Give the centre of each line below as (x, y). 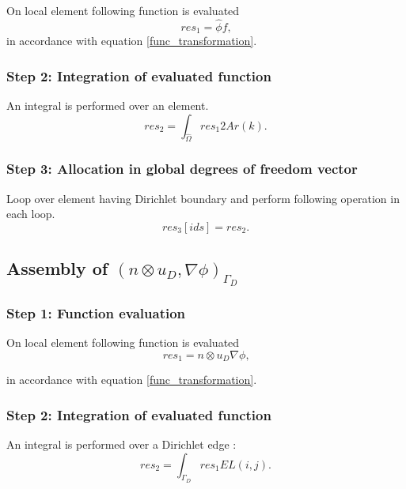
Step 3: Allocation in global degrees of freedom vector (182, 169)
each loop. (31, 214)
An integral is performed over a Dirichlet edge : (121, 444)
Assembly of (57, 268)
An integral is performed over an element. (108, 105)
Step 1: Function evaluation (96, 312)
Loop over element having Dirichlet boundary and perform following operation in (203, 198)
